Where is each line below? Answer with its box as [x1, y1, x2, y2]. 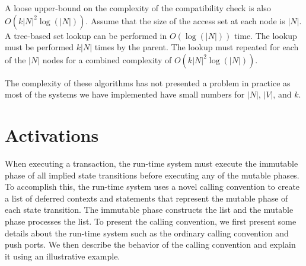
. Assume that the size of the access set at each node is [85, 14, 285, 27]
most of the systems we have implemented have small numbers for [5, 88, 245, 100]
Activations [5, 123, 99, 147]
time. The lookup [234, 29, 297, 41]
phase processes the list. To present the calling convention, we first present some [5, 215, 297, 228]
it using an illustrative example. [5, 249, 120, 262]
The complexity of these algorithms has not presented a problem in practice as [5, 76, 291, 89]
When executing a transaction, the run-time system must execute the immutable [5, 157, 298, 170]
